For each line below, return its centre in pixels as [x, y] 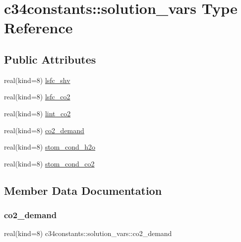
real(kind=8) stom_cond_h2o [50, 147]
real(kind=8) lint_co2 [37, 113]
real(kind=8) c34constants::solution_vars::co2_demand [88, 233]
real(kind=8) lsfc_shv [37, 80]
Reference [38, 28]
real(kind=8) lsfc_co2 [37, 97]
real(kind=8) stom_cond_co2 [49, 163]
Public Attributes [50, 59]
